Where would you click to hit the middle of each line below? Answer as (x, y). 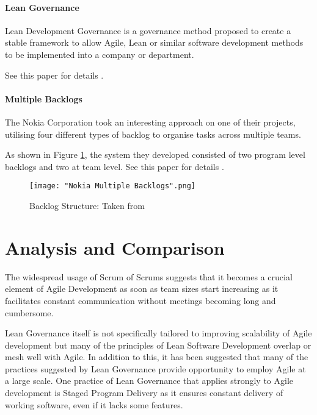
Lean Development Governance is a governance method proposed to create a (148, 30)
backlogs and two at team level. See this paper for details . (115, 166)
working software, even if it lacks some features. (94, 404)
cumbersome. (29, 312)
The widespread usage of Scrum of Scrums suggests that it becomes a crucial (149, 276)
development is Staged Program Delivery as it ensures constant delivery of (144, 393)
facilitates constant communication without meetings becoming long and (140, 300)
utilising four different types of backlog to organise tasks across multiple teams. (153, 134)
